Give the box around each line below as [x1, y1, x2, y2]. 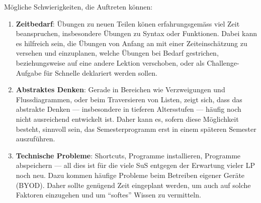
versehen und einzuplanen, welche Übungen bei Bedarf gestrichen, [16, 48, 219, 58]
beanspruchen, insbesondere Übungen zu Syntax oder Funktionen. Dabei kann [16, 28, 257, 39]
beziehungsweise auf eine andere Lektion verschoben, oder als [16, 57, 205, 68]
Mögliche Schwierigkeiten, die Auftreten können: [4, 2, 153, 12]
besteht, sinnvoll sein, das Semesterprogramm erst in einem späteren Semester [16, 123, 256, 134]
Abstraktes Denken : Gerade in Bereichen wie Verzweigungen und [16, 84, 225, 95]
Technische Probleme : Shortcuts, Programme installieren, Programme [16, 150, 241, 160]
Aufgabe [16, 67, 42, 78]
